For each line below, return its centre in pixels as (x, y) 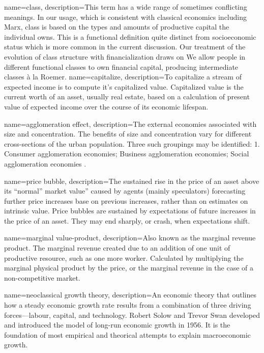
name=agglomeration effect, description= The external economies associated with (130, 124)
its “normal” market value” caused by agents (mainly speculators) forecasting (125, 191)
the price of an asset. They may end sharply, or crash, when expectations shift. (127, 220)
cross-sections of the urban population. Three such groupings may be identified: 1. (132, 143)
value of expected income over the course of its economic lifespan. (106, 106)
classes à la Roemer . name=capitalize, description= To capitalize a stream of (123, 77)
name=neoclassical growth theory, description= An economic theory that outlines (130, 295)
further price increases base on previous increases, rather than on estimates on (126, 200)
